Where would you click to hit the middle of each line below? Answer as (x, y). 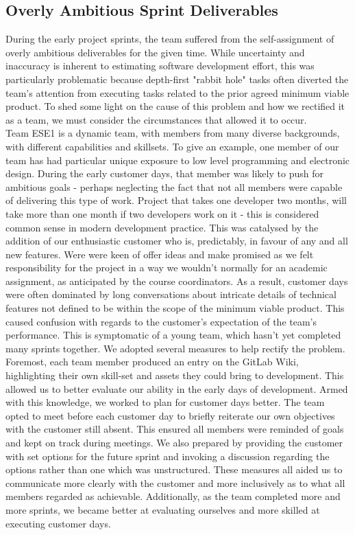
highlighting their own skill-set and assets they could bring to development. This (175, 375)
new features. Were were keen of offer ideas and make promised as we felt (160, 254)
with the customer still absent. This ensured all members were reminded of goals (175, 429)
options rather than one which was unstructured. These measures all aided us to (174, 469)
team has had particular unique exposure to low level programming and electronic (178, 160)
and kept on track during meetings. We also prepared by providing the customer (174, 443)
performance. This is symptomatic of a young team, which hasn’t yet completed (173, 335)
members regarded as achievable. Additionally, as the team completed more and (173, 496)
